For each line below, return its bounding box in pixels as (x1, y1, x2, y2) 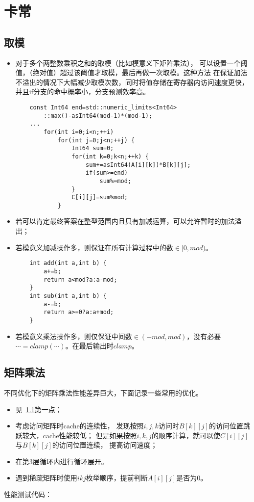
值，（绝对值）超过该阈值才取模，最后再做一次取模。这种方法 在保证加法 (15, 67, 248, 78)
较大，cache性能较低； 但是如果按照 (22, 430, 137, 440)
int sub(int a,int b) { (29, 292, 107, 299)
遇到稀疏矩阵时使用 (15, 473, 77, 483)
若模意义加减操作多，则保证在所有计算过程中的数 (15, 242, 173, 252)
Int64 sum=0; (71, 145, 114, 152)
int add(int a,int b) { (29, 260, 107, 267)
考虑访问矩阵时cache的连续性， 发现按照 (15, 421, 144, 431)
